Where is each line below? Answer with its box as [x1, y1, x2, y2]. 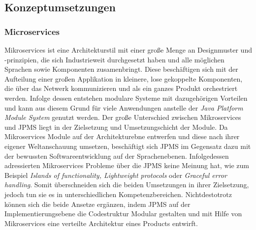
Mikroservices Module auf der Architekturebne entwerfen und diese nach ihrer [4, 131, 240, 142]
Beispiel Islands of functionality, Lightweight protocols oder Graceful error [4, 170, 227, 180]
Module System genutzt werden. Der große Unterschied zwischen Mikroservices [4, 112, 241, 122]
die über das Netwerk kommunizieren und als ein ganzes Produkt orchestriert [4, 83, 238, 93]
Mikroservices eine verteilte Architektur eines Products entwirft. [4, 218, 198, 228]
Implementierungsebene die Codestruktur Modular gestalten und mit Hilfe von [4, 208, 242, 219]
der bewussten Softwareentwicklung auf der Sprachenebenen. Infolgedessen [4, 150, 229, 161]
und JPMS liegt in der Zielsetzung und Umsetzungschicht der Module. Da [4, 121, 228, 132]
